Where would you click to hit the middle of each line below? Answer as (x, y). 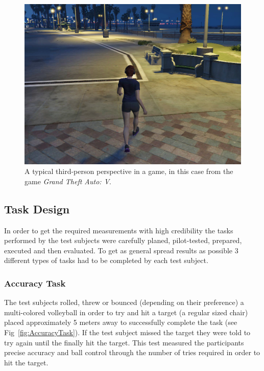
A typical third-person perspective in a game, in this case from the (129, 171)
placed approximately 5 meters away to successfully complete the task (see (121, 322)
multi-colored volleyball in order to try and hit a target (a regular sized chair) (126, 312)
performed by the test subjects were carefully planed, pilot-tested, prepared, (123, 240)
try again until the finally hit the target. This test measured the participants (124, 342)
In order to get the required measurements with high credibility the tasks (119, 230)
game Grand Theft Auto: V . (68, 181)
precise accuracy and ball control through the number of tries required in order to (132, 352)
